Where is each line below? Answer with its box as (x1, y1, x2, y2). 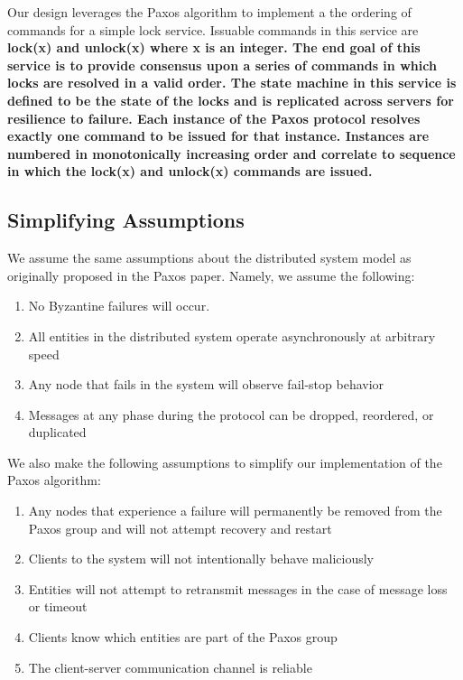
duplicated (28, 423, 87, 442)
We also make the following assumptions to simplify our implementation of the (7, 452, 442, 471)
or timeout (28, 597, 88, 616)
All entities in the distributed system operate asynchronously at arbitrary (28, 326, 436, 345)
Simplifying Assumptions (7, 206, 245, 234)
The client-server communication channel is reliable (28, 657, 312, 676)
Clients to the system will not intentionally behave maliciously (28, 549, 374, 568)
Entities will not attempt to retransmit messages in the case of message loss (28, 579, 448, 598)
